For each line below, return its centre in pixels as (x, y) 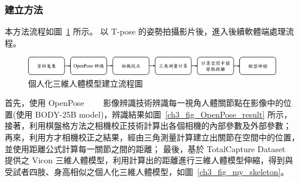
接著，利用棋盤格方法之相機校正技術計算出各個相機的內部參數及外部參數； (148, 126)
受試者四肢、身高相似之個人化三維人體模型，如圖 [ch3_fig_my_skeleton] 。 (147, 171)
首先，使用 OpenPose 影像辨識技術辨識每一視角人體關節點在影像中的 (144, 103)
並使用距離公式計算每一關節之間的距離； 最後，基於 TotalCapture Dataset (145, 148)
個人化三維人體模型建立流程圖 (85, 83)
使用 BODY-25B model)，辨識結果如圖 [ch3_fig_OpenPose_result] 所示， (154, 114)
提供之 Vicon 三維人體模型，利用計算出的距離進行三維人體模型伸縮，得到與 (149, 160)
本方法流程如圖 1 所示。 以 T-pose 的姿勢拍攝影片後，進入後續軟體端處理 (145, 31)
